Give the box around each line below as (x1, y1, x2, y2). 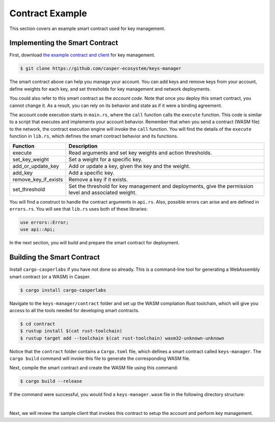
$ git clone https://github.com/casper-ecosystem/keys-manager (20, 66, 182, 71)
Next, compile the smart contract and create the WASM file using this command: (9, 364, 178, 371)
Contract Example (9, 8, 88, 19)
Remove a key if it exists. (68, 176, 128, 183)
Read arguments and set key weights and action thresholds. (68, 149, 212, 156)
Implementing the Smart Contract (9, 39, 118, 47)
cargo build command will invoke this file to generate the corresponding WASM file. (9, 355, 190, 361)
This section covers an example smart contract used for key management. (9, 25, 166, 32)
